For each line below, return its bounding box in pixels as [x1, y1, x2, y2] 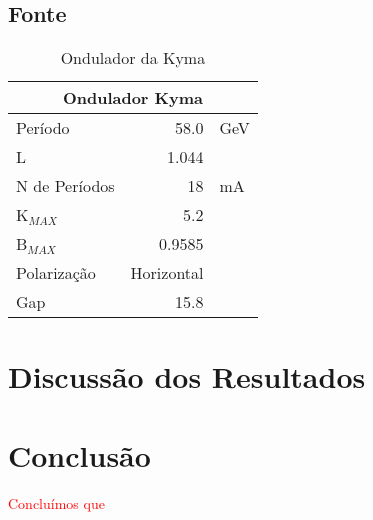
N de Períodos [16, 174, 115, 198]
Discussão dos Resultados [8, 356, 366, 397]
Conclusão [8, 434, 151, 475]
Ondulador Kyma [62, 86, 203, 110]
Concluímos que [8, 492, 105, 513]
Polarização [16, 261, 96, 285]
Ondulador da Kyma [60, 46, 206, 70]
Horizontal [130, 261, 204, 285]
